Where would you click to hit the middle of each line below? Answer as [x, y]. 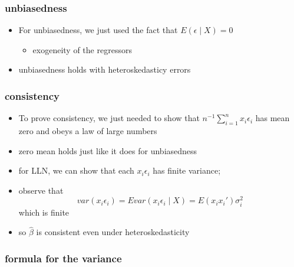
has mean [272, 118]
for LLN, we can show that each [76, 170]
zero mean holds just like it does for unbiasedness [108, 150]
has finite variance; [187, 170]
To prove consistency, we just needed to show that [109, 118]
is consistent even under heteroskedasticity [113, 232]
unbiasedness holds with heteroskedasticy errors [105, 69]
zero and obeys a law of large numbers [88, 131]
